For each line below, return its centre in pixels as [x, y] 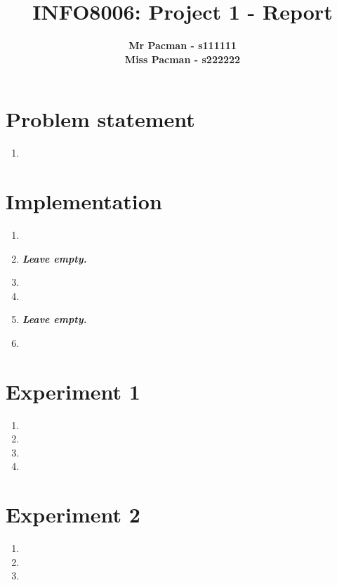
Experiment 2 [73, 514]
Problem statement [100, 119]
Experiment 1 [73, 391]
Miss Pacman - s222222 [183, 59]
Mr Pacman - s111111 [183, 45]
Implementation [84, 201]
